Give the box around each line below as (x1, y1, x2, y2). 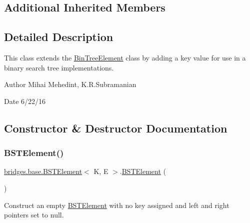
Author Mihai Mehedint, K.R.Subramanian (4, 79, 136, 89)
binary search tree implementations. (4, 62, 114, 72)
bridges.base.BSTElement (4, 166, 82, 176)
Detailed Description (4, 29, 113, 44)
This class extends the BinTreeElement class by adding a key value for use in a (4, 52, 246, 62)
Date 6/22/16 (4, 95, 46, 106)
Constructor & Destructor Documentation (4, 120, 227, 135)
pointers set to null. (4, 209, 64, 220)
